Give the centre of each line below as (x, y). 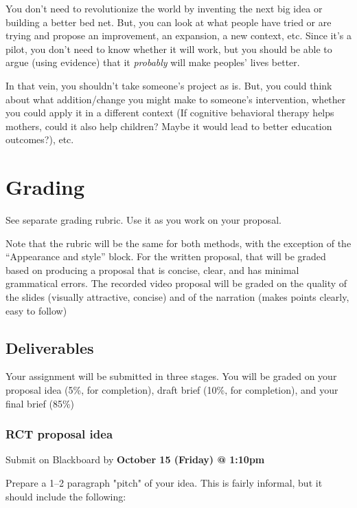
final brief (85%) (40, 403)
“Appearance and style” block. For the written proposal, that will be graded (166, 256)
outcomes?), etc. (40, 139)
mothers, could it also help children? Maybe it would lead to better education (169, 126)
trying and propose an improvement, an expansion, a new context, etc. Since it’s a (178, 35)
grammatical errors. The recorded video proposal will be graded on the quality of (176, 283)
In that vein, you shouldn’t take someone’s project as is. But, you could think (169, 85)
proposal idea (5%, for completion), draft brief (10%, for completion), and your (172, 390)
